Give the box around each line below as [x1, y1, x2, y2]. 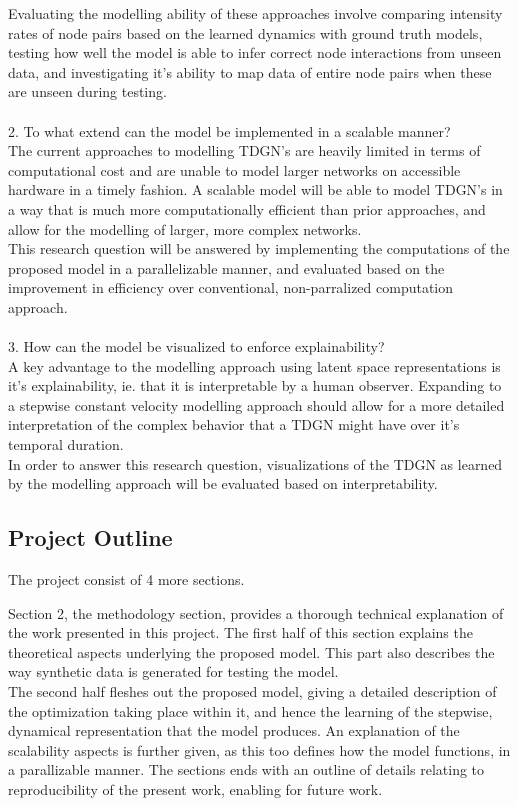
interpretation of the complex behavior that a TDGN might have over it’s [8, 414, 460, 435]
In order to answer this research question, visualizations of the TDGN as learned [8, 453, 503, 474]
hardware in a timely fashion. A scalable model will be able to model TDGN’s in [8, 179, 503, 200]
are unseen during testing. [8, 81, 167, 102]
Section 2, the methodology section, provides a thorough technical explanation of [8, 602, 504, 623]
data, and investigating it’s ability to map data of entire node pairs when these [8, 61, 492, 82]
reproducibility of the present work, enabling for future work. [8, 778, 383, 799]
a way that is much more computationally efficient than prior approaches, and [8, 198, 486, 219]
